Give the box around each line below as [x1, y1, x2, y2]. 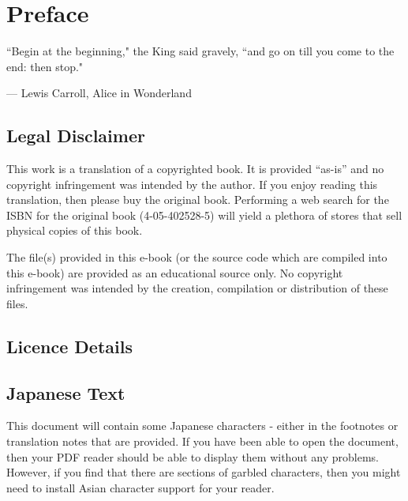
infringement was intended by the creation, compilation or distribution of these [6, 280, 388, 296]
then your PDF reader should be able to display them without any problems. [6, 448, 379, 465]
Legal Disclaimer [6, 123, 145, 148]
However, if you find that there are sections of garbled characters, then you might [6, 464, 401, 480]
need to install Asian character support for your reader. [6, 479, 275, 495]
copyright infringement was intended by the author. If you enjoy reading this [6, 175, 378, 192]
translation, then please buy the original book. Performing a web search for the [6, 191, 389, 208]
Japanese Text [6, 380, 125, 405]
